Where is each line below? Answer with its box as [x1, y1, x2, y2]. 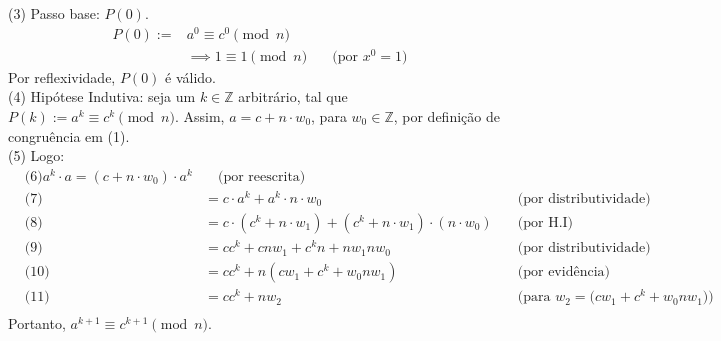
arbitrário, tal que [238, 86, 348, 107]
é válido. [165, 66, 216, 87]
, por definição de [393, 106, 500, 126]
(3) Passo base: [8, 3, 100, 23]
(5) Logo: [8, 145, 65, 166]
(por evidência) [517, 265, 610, 280]
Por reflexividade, [8, 66, 116, 87]
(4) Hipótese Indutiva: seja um [8, 86, 196, 107]
